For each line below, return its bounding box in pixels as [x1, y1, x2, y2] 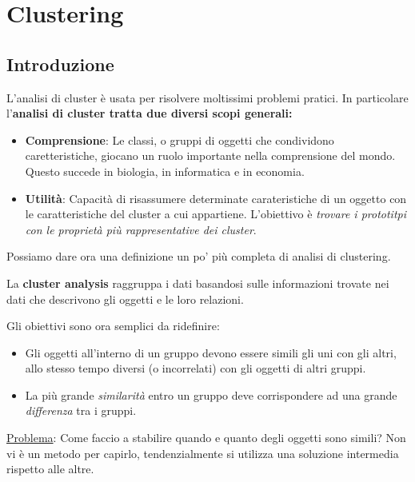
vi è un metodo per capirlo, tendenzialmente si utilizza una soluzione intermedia [6, 444, 399, 461]
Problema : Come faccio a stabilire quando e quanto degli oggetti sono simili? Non [6, 429, 406, 446]
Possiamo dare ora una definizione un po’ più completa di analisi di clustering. [6, 248, 391, 265]
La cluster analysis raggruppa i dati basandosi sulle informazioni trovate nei [6, 274, 389, 291]
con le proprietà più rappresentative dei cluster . [25, 221, 257, 237]
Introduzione [6, 51, 114, 76]
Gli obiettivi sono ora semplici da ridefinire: [6, 317, 220, 334]
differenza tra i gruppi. [25, 402, 137, 419]
